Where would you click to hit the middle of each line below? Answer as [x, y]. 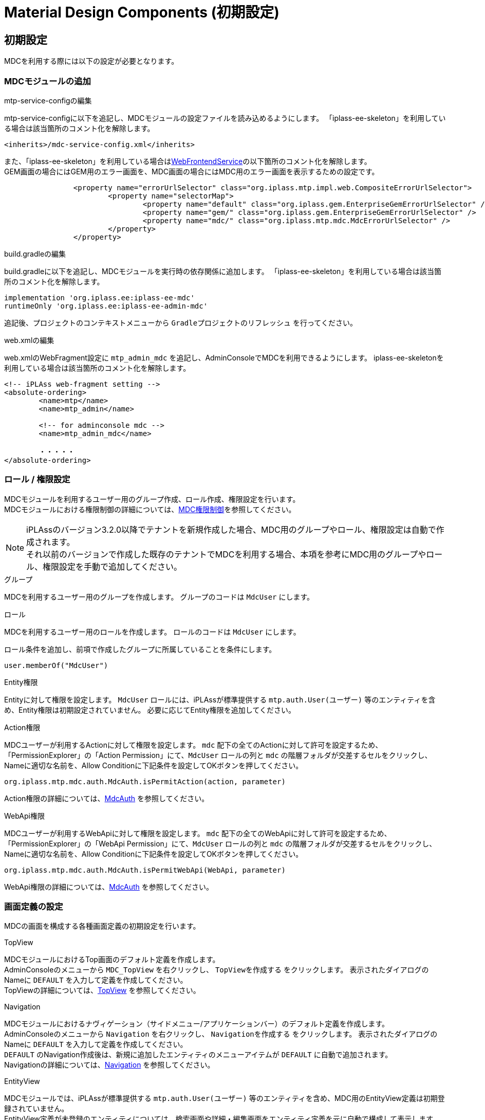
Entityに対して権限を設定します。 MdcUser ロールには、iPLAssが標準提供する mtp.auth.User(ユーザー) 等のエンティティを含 [220, 699]
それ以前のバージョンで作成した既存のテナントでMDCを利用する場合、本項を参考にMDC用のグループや [226, 554]
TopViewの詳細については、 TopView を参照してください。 [102, 990]
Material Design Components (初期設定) [142, 12]
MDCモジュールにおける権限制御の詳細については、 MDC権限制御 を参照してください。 [150, 509]
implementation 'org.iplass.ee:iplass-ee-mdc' [99, 297]
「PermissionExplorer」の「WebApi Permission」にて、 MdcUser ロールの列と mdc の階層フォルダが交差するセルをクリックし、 [220, 843]
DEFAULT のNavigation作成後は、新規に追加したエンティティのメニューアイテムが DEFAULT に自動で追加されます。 [198, 1055]
